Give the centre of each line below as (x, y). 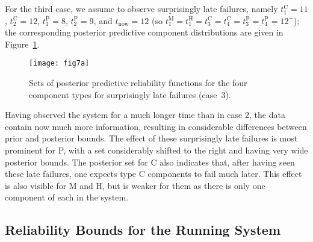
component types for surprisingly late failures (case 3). (130, 94)
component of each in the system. (67, 197)
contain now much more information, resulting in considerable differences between (156, 126)
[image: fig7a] (59, 64)
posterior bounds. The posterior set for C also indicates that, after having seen (150, 162)
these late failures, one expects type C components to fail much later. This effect (153, 174)
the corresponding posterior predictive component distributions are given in (144, 32)
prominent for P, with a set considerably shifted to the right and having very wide (156, 150)
